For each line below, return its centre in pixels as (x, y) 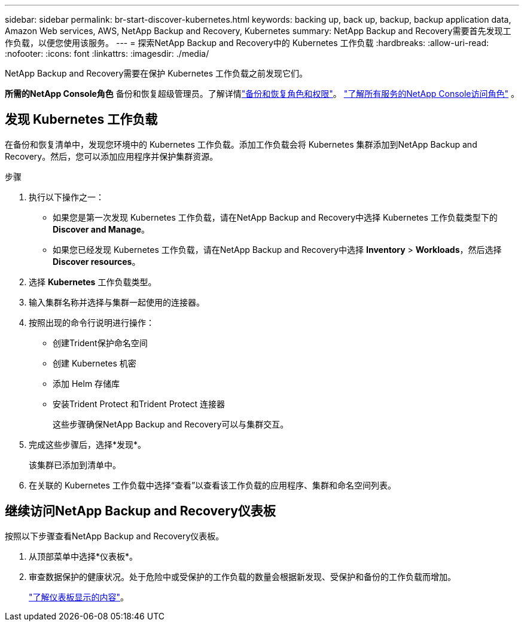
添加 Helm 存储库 (86, 383)
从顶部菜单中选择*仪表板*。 (83, 556)
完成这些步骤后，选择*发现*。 (88, 444)
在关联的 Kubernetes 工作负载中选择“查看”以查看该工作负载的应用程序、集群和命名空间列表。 (213, 485)
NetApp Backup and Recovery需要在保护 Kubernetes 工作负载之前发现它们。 (156, 73)
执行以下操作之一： (66, 197)
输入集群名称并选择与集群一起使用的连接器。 (117, 302)
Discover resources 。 (97, 261)
